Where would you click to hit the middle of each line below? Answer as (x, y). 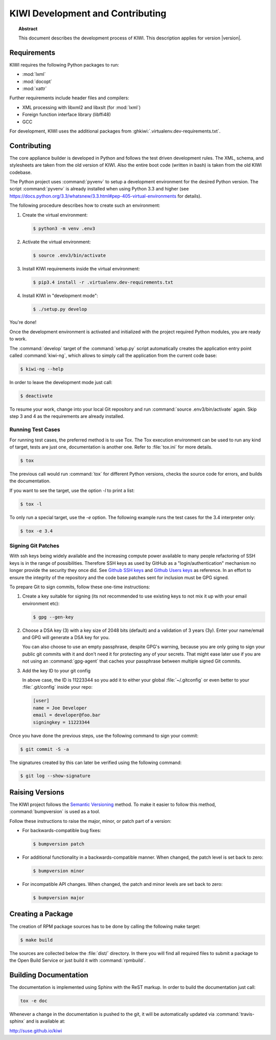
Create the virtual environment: (55, 215)
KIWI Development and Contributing (88, 13)
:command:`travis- (235, 1014)
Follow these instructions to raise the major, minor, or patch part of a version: (90, 821)
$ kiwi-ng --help (42, 369)
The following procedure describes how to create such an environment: (85, 205)
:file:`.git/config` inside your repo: (57, 687)
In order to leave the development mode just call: (61, 383)
